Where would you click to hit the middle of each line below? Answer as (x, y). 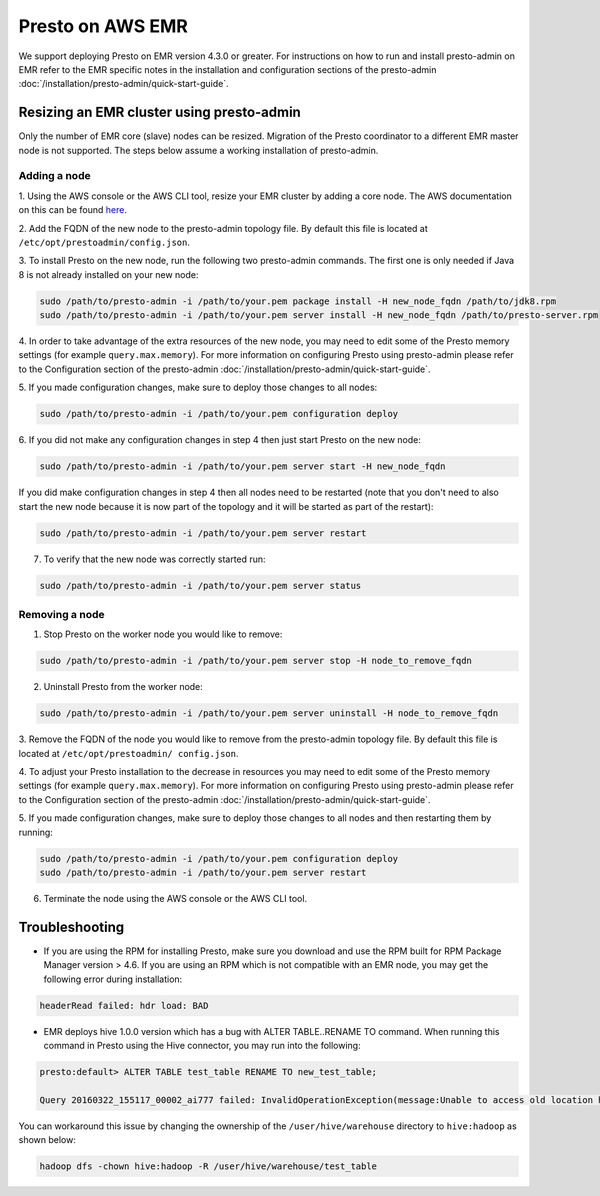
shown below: (47, 1140)
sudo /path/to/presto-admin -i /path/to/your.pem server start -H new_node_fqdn (242, 466)
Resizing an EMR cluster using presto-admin (160, 112)
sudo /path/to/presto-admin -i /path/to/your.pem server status (200, 585)
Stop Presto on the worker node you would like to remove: (163, 634)
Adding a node (54, 176)
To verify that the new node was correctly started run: (154, 559)
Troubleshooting (71, 926)
